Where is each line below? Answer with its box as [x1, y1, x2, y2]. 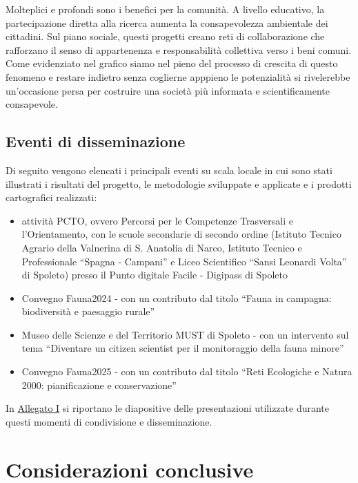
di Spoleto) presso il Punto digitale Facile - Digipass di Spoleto [21, 267, 288, 282]
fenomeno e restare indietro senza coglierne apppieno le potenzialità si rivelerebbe [6, 69, 350, 84]
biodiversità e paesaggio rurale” [21, 304, 155, 319]
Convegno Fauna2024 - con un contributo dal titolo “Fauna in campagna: [21, 290, 332, 305]
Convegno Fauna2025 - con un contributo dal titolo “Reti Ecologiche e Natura [21, 364, 352, 379]
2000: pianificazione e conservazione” [21, 377, 177, 392]
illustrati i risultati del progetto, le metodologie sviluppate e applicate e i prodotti [6, 176, 352, 191]
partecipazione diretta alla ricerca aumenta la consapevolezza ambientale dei [6, 15, 328, 30]
